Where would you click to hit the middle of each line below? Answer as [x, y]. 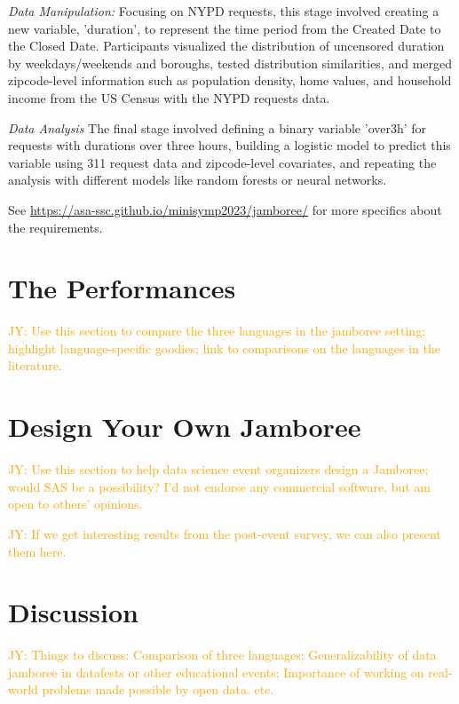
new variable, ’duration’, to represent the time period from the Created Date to [225, 28]
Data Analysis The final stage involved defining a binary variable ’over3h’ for [218, 127]
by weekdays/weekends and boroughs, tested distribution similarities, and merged [230, 63]
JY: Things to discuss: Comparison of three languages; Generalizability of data [222, 655]
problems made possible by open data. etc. [158, 689]
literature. [35, 365]
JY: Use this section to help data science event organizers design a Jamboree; [218, 469]
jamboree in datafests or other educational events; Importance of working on [216, 672]
